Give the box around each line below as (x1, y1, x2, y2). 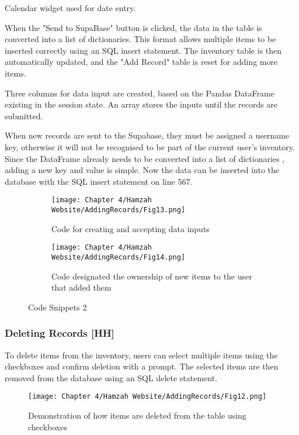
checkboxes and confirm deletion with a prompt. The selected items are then (5, 360, 279, 372)
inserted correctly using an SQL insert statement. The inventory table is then (5, 44, 282, 56)
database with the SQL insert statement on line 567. (5, 175, 193, 187)
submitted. (5, 109, 43, 122)
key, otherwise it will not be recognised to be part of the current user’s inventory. (5, 140, 295, 153)
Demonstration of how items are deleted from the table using (28, 409, 246, 421)
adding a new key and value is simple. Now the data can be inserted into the (5, 164, 280, 176)
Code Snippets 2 (28, 301, 87, 313)
